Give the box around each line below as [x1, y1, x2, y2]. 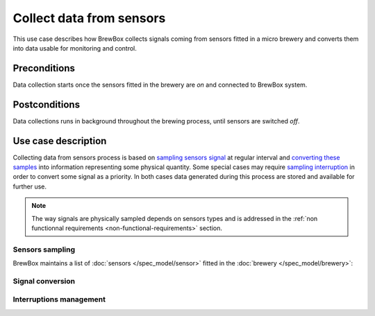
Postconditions [12, 98, 80, 110]
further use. [12, 182, 47, 191]
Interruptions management [12, 295, 106, 304]
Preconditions [12, 62, 76, 74]
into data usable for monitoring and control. [12, 44, 137, 52]
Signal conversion [12, 276, 76, 286]
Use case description [12, 135, 107, 147]
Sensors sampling [12, 245, 76, 254]
